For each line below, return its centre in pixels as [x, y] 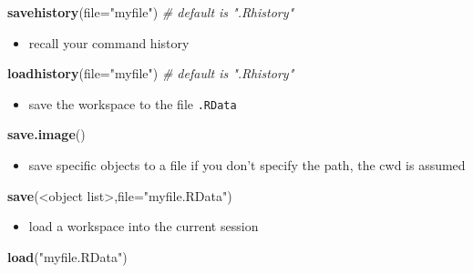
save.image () [46, 134]
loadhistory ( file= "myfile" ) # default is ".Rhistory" [151, 73]
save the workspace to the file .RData [133, 103]
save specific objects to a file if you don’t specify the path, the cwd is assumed [247, 165]
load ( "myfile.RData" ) [67, 256]
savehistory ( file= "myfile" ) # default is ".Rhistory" [151, 12]
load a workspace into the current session [144, 226]
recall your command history [109, 42]
